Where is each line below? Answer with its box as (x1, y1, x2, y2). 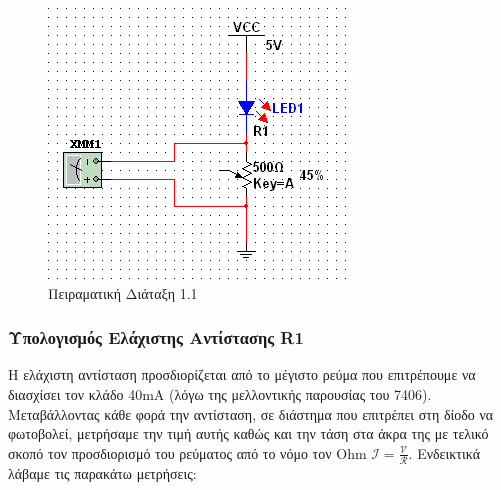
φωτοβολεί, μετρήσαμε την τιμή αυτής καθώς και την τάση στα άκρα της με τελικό (8, 423, 489, 444)
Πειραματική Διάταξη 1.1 (48, 282, 198, 303)
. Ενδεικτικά (408, 442, 480, 463)
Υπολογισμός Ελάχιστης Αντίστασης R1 (8, 325, 304, 350)
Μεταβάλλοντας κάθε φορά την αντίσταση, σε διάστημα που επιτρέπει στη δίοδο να (8, 403, 494, 424)
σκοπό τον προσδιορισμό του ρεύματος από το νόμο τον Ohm (8, 442, 367, 463)
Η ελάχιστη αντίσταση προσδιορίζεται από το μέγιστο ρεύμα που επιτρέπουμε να (8, 364, 476, 385)
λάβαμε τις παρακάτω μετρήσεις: (8, 463, 197, 484)
